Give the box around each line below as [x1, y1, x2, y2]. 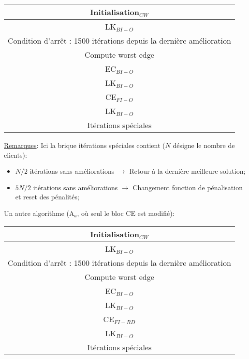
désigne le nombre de [173, 140, 235, 150]
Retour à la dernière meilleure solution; [129, 166, 246, 176]
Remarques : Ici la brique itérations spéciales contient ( [4, 140, 165, 150]
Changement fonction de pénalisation [132, 182, 243, 192]
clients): [4, 149, 27, 160]
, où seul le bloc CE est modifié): [77, 208, 175, 218]
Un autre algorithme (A [4, 208, 74, 218]
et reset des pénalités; [15, 192, 79, 202]
